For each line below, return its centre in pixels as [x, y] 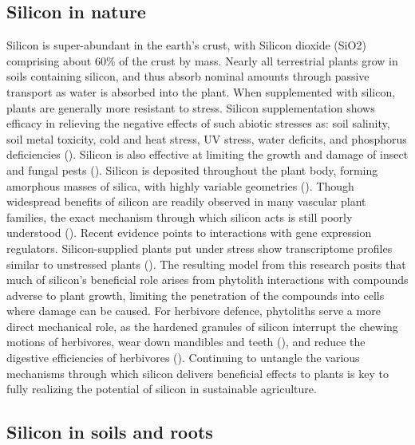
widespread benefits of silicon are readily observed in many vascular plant [186, 201]
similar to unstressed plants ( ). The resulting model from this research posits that [206, 264]
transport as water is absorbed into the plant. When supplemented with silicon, [201, 91]
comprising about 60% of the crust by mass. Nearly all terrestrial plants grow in [202, 60]
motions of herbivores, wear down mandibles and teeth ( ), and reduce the [186, 342]
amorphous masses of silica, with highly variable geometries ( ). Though [180, 185]
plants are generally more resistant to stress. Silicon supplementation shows [191, 107]
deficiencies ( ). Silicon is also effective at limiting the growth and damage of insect [207, 154]
